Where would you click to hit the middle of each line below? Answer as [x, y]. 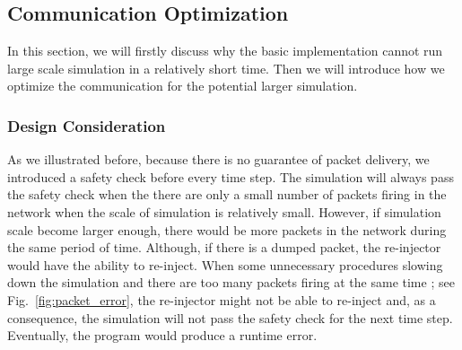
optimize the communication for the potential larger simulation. [183, 86]
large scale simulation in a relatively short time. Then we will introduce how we [226, 68]
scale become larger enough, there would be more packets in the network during [227, 229]
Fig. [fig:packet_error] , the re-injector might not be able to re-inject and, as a [222, 299]
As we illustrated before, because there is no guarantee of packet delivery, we [218, 159]
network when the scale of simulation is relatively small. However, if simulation [224, 211]
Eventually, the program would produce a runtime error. [162, 335]
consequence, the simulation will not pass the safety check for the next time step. [230, 317]
